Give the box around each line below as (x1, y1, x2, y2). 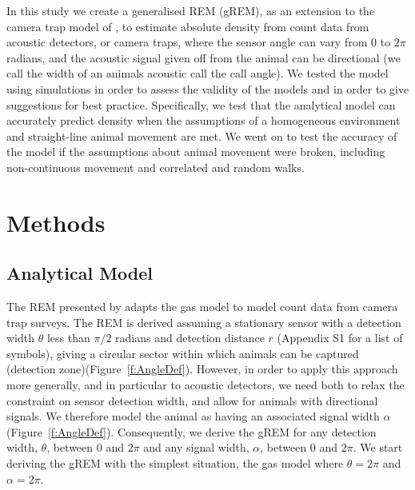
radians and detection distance (115, 329, 265, 346)
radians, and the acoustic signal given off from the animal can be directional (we (6, 49, 401, 66)
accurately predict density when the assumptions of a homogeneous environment (6, 112, 401, 129)
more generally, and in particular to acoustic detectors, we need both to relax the (6, 376, 405, 393)
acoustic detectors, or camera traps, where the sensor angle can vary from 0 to (6, 34, 391, 50)
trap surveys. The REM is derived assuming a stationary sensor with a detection (6, 313, 401, 330)
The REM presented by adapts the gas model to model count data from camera (6, 298, 398, 315)
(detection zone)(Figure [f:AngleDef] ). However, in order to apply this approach (6, 361, 398, 377)
